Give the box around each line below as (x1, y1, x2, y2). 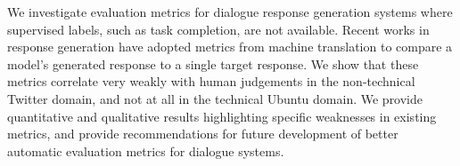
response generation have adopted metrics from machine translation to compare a (7, 37, 453, 56)
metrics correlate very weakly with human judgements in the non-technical (7, 72, 415, 91)
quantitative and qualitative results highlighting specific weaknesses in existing (7, 107, 437, 125)
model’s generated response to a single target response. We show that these (7, 54, 419, 73)
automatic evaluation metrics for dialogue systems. (7, 141, 284, 160)
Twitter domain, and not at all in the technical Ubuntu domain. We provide (7, 89, 423, 107)
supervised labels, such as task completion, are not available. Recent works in (7, 20, 430, 38)
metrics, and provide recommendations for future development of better (7, 124, 398, 143)
